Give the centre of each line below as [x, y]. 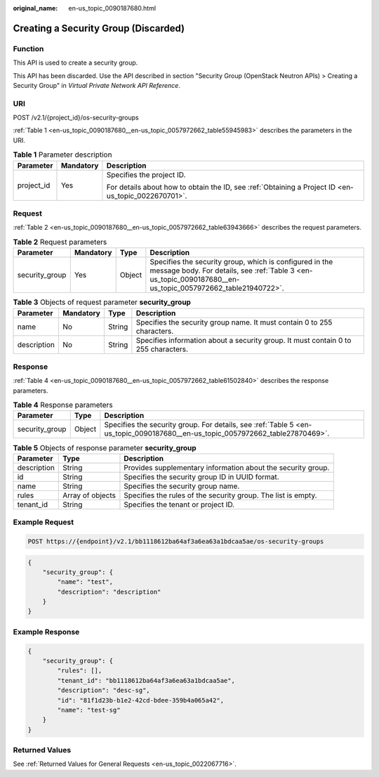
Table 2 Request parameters [60, 242]
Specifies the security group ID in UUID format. [202, 476]
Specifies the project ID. [146, 174]
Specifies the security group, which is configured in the [241, 262]
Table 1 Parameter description [62, 155]
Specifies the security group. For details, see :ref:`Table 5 [199, 425]
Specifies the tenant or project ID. [179, 504]
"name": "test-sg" [89, 710]
